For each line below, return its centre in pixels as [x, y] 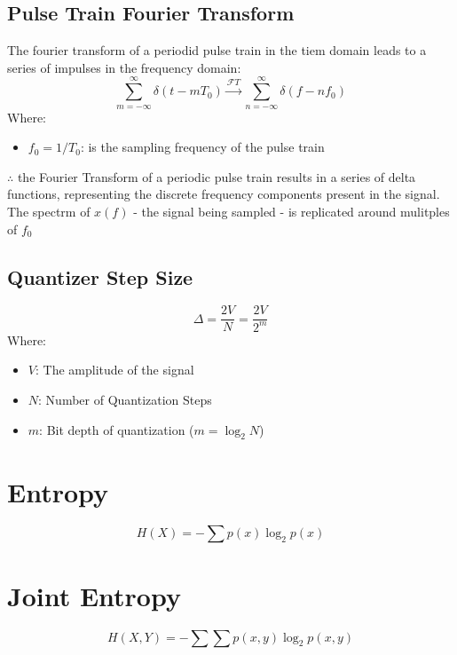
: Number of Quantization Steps [125, 399]
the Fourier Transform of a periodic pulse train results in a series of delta [217, 176]
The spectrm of [49, 211]
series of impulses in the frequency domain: [124, 67]
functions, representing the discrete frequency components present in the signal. [224, 194]
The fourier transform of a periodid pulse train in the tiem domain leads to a [217, 50]
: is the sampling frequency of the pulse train [202, 147]
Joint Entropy [94, 595]
